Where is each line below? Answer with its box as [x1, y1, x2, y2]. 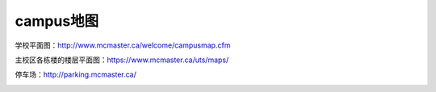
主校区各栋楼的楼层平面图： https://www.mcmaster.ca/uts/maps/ [15, 55, 229, 65]
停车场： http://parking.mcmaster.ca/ [15, 69, 137, 80]
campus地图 [15, 12, 99, 30]
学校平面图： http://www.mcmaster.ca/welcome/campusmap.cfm [15, 40, 231, 50]
